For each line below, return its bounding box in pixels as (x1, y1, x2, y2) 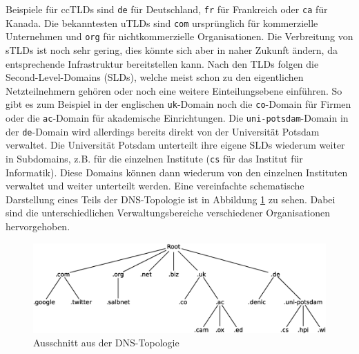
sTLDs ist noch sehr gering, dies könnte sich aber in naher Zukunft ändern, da (6, 42, 338, 57)
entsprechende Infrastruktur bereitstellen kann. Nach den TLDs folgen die (6, 56, 319, 71)
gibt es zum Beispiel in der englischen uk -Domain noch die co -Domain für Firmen (6, 97, 351, 111)
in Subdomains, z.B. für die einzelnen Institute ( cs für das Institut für (6, 151, 303, 165)
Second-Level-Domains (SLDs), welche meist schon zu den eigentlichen (6, 70, 304, 84)
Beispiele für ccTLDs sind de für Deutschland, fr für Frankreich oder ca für (6, 2, 328, 16)
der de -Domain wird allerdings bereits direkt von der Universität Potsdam (6, 124, 320, 138)
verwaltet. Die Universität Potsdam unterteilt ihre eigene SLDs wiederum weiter (6, 138, 345, 152)
